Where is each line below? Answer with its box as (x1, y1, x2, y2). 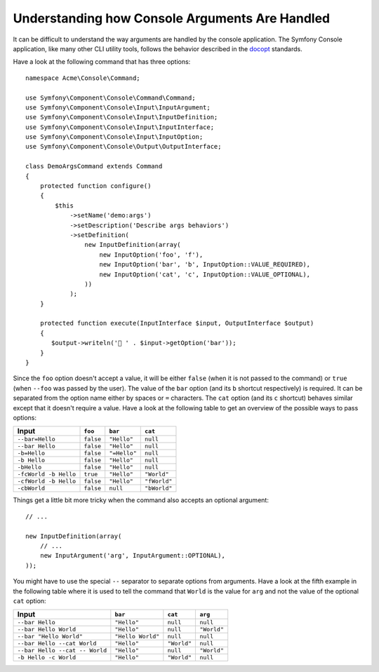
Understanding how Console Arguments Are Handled (13, 11, 331, 26)
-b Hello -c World (17, 654, 77, 661)
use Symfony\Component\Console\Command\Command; (25, 93, 196, 102)
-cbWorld (17, 485, 46, 492)
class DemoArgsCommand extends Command (25, 162, 163, 170)
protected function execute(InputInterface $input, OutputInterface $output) (39, 319, 314, 328)
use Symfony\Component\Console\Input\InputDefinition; (25, 113, 218, 121)
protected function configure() (39, 182, 152, 190)
